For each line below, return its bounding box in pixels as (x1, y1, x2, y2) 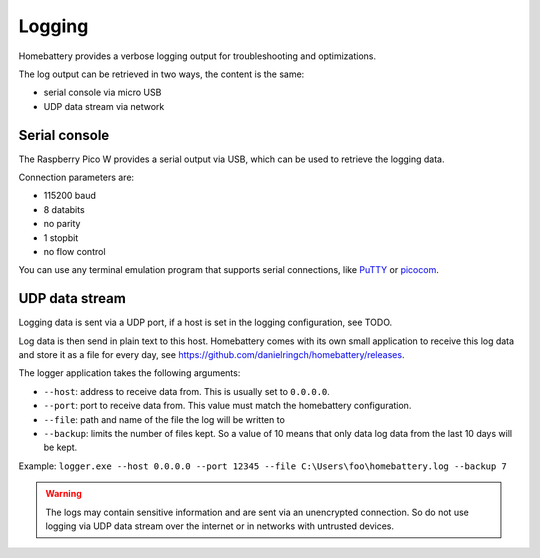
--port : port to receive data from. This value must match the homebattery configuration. (43, 400, 412, 412)
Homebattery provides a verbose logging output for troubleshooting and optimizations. (18, 50, 377, 62)
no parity (43, 218, 81, 230)
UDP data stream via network (43, 100, 165, 112)
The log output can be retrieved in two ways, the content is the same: (18, 68, 305, 80)
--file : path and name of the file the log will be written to (43, 413, 285, 425)
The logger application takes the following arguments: (18, 367, 241, 379)
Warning (45, 488, 82, 500)
